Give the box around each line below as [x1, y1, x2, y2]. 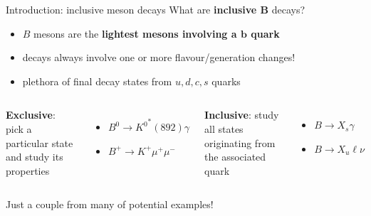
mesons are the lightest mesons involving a [33, 26, 237, 40]
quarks [211, 73, 241, 88]
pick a [6, 121, 32, 136]
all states [204, 121, 244, 136]
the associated [204, 149, 266, 164]
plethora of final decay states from [22, 73, 172, 88]
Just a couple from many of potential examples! [6, 197, 214, 212]
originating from [204, 135, 276, 150]
